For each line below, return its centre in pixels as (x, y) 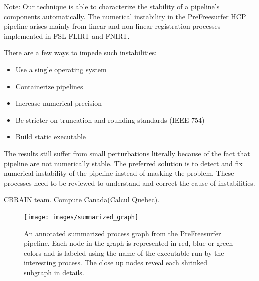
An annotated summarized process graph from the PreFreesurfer (123, 233)
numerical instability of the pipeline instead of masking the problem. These (119, 173)
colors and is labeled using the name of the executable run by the (124, 253)
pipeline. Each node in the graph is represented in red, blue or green (129, 243)
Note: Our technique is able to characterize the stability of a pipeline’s (112, 6)
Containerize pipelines (49, 86)
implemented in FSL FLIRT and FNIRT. (67, 36)
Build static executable (51, 137)
